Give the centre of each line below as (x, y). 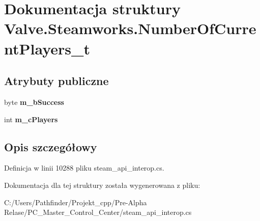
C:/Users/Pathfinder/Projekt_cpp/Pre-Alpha (76, 202)
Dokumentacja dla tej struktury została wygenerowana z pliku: (102, 185)
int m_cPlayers (31, 119)
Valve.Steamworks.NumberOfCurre (130, 28)
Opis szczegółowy (51, 146)
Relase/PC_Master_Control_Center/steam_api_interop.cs (98, 212)
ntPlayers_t (47, 48)
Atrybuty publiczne (56, 81)
